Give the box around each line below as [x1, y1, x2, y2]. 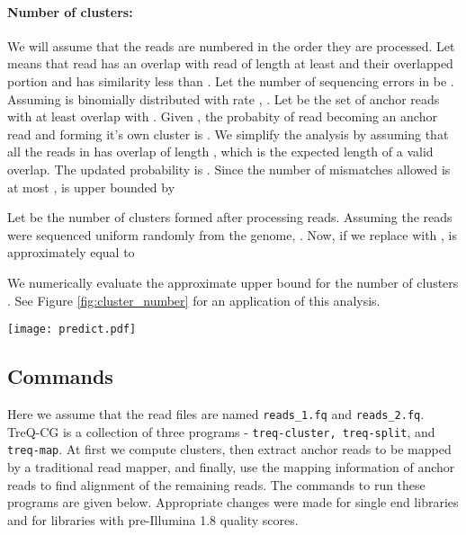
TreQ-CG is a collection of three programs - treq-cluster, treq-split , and [7, 422, 435, 441]
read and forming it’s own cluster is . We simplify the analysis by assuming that [7, 124, 449, 143]
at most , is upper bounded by [7, 177, 175, 196]
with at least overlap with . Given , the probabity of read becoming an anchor [7, 107, 437, 126]
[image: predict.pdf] [7, 323, 137, 336]
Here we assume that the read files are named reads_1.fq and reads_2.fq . [7, 404, 425, 423]
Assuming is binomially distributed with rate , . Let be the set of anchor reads [7, 89, 440, 108]
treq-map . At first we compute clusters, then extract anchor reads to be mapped [7, 440, 452, 459]
